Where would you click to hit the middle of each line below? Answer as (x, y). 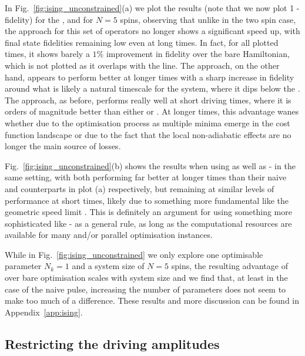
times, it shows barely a (47, 54)
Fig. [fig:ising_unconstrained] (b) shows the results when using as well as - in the (150, 165)
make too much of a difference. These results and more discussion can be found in (152, 300)
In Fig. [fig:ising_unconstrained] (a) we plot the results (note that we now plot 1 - (152, 8)
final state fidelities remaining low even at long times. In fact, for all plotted (142, 42)
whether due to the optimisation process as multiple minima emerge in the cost (148, 122)
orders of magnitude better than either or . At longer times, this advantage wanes (152, 111)
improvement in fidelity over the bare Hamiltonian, (198, 54)
